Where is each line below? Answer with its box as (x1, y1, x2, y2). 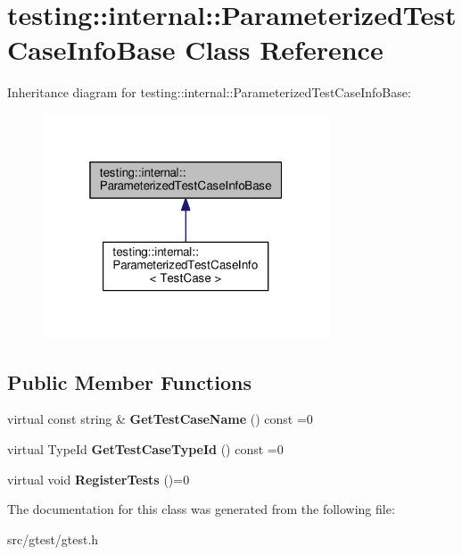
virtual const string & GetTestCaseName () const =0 (7, 410, 313, 428)
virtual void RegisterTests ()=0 (7, 469, 190, 488)
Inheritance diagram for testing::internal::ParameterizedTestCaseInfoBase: (7, 83, 411, 102)
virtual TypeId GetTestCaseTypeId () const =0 (7, 439, 284, 458)
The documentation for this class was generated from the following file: (7, 500, 395, 518)
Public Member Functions (7, 368, 252, 395)
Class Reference (185, 31, 384, 68)
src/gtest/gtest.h (7, 529, 99, 548)
